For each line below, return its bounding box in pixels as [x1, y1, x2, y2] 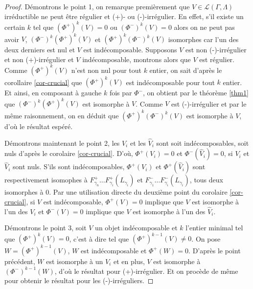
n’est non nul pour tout [71, 65, 141, 75]
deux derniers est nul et [4, 44, 75, 55]
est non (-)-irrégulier [185, 44, 247, 55]
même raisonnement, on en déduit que [4, 110, 119, 120]
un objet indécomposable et [95, 222, 178, 233]
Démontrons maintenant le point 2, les [4, 137, 120, 148]
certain [4, 22, 25, 32]
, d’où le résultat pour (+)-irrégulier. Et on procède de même [54, 266, 238, 276]
